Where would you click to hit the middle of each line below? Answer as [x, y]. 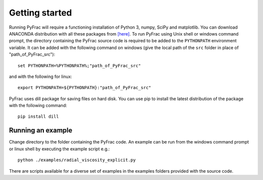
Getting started [40, 13]
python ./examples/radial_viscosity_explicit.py [77, 160]
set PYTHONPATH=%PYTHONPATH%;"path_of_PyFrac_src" [79, 65]
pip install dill [38, 117]
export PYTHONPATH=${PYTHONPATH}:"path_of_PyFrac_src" [85, 88]
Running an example [41, 131]
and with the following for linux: [41, 76]
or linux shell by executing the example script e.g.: [59, 149]
